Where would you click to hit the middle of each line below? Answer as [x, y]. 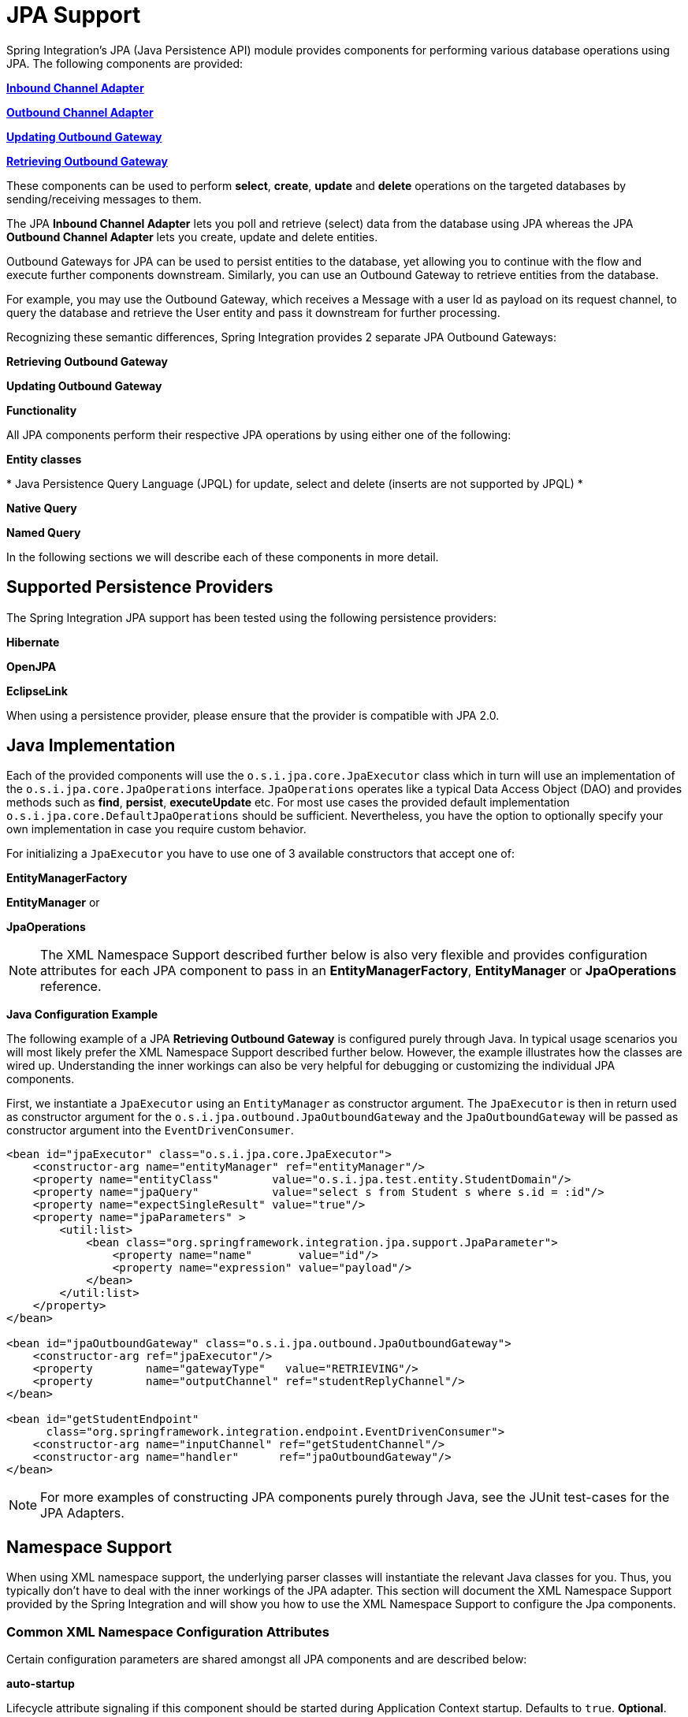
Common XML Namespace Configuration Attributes [168, 1631]
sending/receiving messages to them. [104, 199]
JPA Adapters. [82, 1513]
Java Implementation [91, 746]
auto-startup [41, 1684]
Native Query [42, 508]
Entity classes [44, 459]
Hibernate [33, 642]
